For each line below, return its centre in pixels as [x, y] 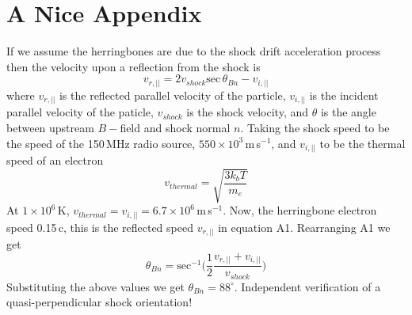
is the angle [348, 112]
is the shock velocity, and [248, 112]
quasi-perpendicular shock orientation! [99, 302]
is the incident [344, 95]
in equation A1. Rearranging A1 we [304, 227]
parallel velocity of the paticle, [80, 112]
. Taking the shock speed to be [315, 127]
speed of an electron [55, 160]
